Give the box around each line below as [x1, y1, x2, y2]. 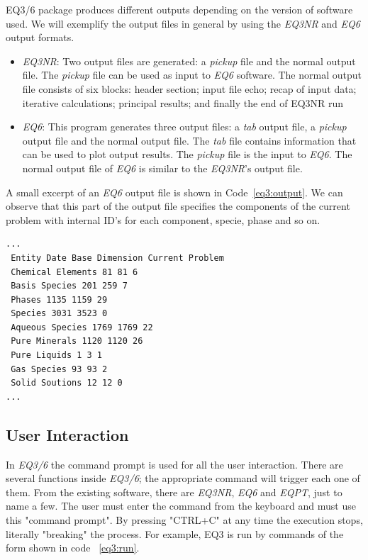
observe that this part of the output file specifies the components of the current [6, 198, 350, 213]
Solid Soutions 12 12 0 [11, 378, 123, 388]
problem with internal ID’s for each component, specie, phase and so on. [6, 212, 320, 227]
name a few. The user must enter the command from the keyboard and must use [6, 498, 356, 513]
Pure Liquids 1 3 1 [11, 350, 103, 361]
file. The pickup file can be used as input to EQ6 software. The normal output [22, 67, 362, 82]
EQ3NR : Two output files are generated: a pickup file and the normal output [22, 53, 356, 68]
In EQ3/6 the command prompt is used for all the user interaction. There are [6, 457, 343, 471]
